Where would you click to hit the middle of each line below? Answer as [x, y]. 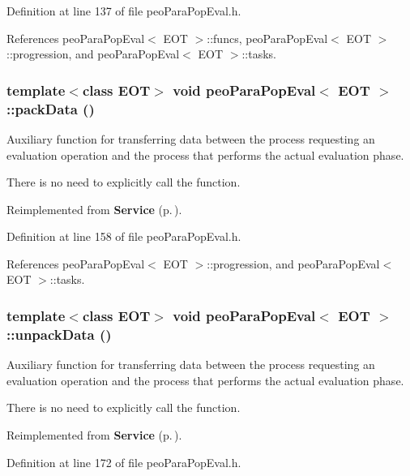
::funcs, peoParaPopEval [267, 38]
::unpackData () [59, 334]
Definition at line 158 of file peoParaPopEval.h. [124, 236]
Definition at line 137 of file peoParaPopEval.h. [124, 11]
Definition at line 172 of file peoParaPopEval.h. [124, 462]
